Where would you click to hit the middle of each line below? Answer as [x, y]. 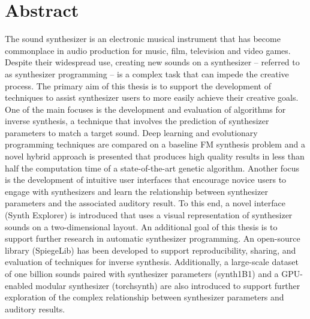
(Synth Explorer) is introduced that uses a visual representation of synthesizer [149, 215]
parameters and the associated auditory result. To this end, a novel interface [145, 203]
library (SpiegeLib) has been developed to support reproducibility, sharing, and [151, 250]
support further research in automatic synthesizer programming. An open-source [153, 238]
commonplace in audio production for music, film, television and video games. [148, 50]
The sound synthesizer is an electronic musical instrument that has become [143, 39]
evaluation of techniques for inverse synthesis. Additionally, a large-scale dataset [152, 262]
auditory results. [35, 309]
